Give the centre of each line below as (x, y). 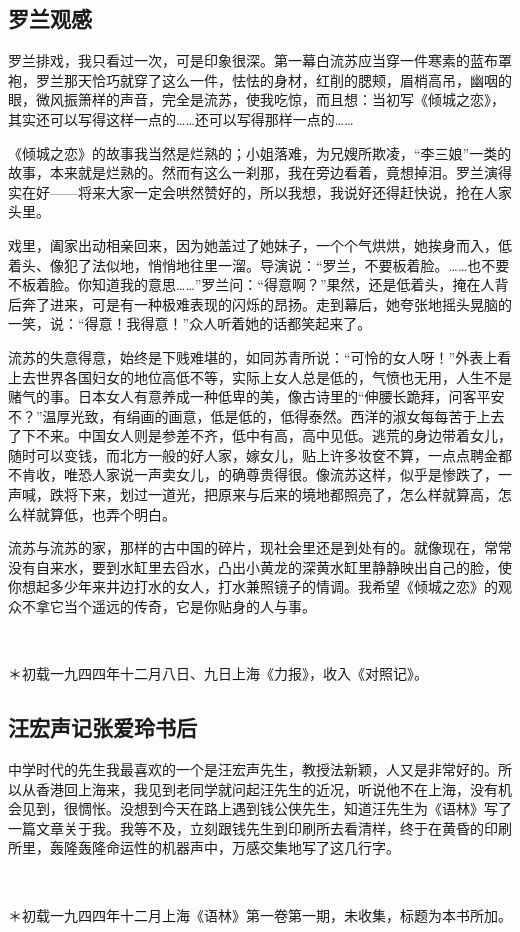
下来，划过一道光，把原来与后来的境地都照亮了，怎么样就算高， (287, 494)
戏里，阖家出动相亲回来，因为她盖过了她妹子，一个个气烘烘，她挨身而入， (253, 244)
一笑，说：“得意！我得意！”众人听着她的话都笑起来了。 (190, 323)
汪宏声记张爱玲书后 (102, 727)
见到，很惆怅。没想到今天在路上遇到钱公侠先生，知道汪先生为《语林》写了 (266, 808)
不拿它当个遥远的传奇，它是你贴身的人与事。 (168, 606)
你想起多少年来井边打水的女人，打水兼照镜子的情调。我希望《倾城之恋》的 (253, 586)
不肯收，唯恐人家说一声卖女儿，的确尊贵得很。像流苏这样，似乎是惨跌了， (253, 474)
